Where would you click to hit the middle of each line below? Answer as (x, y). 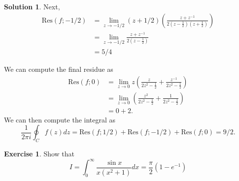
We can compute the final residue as (59, 69)
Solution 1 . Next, (32, 6)
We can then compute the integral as (60, 119)
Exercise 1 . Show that (39, 154)
